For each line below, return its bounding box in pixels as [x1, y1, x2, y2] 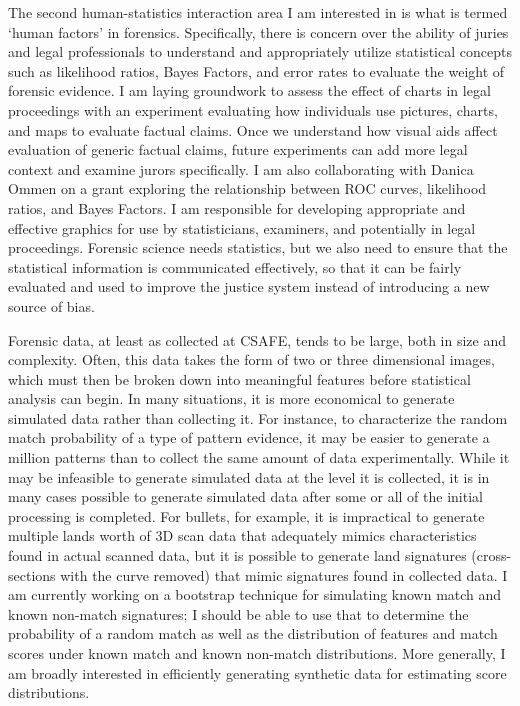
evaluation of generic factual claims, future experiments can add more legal [8, 139, 468, 160]
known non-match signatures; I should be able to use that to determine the [8, 603, 469, 624]
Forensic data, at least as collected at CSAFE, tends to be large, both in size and [8, 329, 507, 350]
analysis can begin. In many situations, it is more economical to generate [8, 388, 455, 409]
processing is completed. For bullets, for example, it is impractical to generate [8, 505, 485, 526]
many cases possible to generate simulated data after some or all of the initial [8, 486, 483, 507]
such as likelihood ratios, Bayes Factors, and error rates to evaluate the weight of [8, 60, 505, 81]
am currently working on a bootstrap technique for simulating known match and [8, 584, 502, 605]
